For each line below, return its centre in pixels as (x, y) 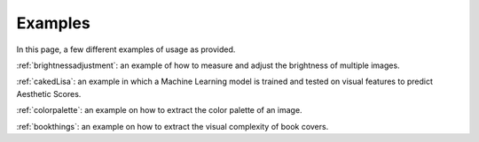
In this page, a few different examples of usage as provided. (126, 49)
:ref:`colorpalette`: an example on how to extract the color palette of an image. (159, 110)
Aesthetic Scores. (49, 93)
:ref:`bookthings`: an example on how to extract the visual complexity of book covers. (173, 126)
